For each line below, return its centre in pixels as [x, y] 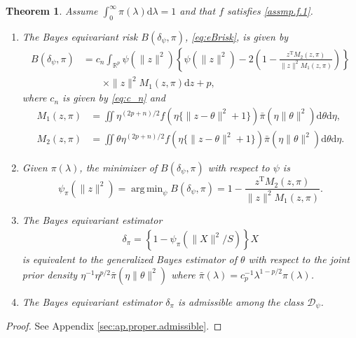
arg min [147, 189]
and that [198, 10]
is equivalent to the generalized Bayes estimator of [129, 259]
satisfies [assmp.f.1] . [270, 10]
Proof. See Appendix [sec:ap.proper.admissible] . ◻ [114, 326]
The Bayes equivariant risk [80, 36]
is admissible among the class [241, 301]
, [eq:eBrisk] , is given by [237, 36]
